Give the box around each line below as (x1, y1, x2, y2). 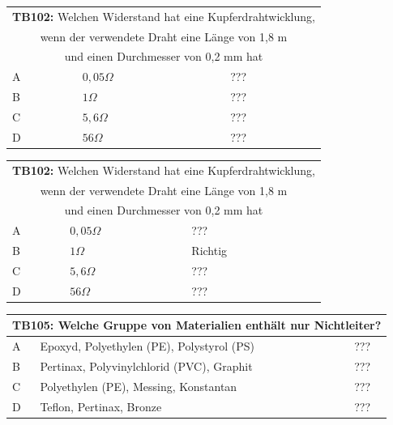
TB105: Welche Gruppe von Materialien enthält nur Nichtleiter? (12, 317, 382, 334)
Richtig (191, 242, 228, 259)
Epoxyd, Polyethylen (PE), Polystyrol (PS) (40, 338, 255, 355)
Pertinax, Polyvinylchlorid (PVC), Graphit (40, 358, 253, 374)
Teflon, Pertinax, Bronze (40, 397, 162, 414)
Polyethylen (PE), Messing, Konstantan (40, 377, 237, 394)
